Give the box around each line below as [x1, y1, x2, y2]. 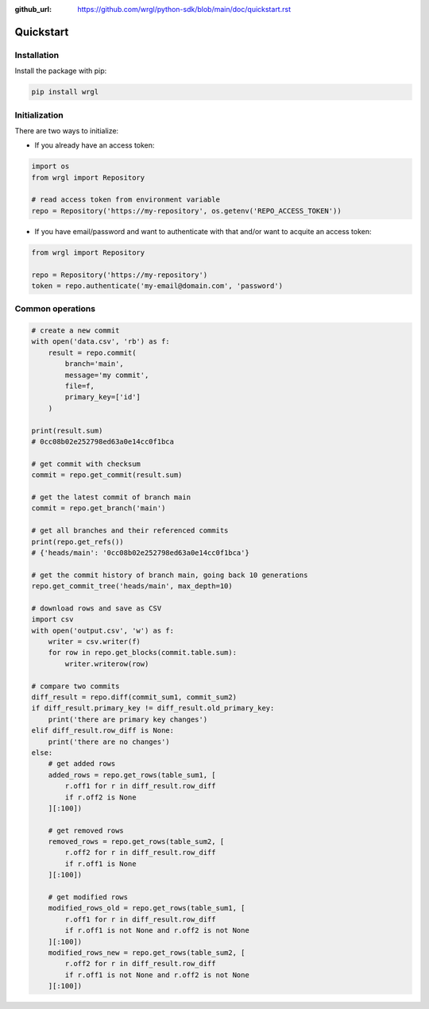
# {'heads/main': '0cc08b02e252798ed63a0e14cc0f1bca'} [31, 548, 249, 557]
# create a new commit [31, 326, 120, 335]
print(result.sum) [31, 426, 103, 435]
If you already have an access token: [34, 141, 155, 150]
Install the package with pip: [14, 66, 107, 75]
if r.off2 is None [64, 792, 137, 802]
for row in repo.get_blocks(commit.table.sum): [48, 648, 238, 657]
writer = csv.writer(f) [48, 637, 141, 646]
